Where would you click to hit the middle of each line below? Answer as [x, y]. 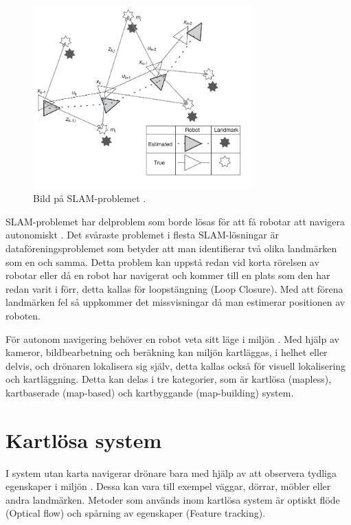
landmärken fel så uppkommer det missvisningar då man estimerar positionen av [175, 302]
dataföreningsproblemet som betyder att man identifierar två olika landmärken [171, 248]
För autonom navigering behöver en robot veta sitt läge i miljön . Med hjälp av [172, 338]
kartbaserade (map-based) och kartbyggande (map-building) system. [150, 392]
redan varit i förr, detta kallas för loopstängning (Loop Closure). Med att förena [174, 288]
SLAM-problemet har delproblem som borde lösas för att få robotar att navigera [175, 221]
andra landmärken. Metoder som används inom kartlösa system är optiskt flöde [173, 499]
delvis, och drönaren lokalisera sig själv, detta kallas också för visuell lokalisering [176, 365]
